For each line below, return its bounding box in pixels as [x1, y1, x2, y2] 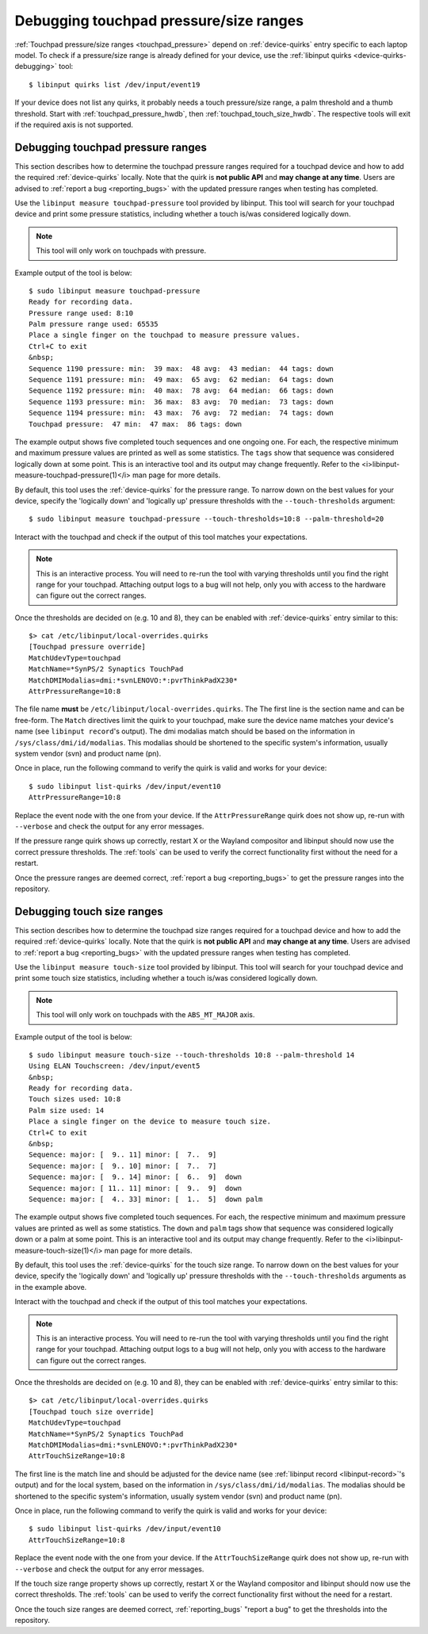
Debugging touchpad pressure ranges [14, 140, 208, 154]
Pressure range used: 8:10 [29, 308, 134, 317]
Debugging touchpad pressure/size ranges [14, 12, 304, 29]
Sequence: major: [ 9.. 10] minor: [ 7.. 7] [29, 1161, 217, 1170]
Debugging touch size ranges [14, 905, 163, 918]
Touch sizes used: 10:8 [29, 1095, 121, 1104]
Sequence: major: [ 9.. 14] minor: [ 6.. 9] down [29, 1173, 242, 1181]
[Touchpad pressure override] [29, 642, 147, 652]
